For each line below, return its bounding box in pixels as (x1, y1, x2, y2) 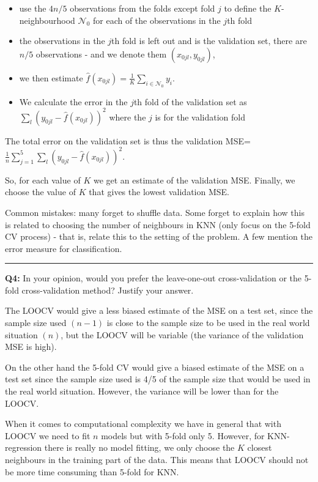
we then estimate (19, 71, 83, 84)
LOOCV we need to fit (5, 429, 91, 442)
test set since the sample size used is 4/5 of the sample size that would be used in (5, 373, 311, 385)
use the (19, 2, 46, 14)
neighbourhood (19, 13, 75, 26)
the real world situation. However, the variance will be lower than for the (5, 385, 279, 398)
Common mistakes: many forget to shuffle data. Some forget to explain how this (5, 206, 305, 218)
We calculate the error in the (19, 95, 128, 108)
